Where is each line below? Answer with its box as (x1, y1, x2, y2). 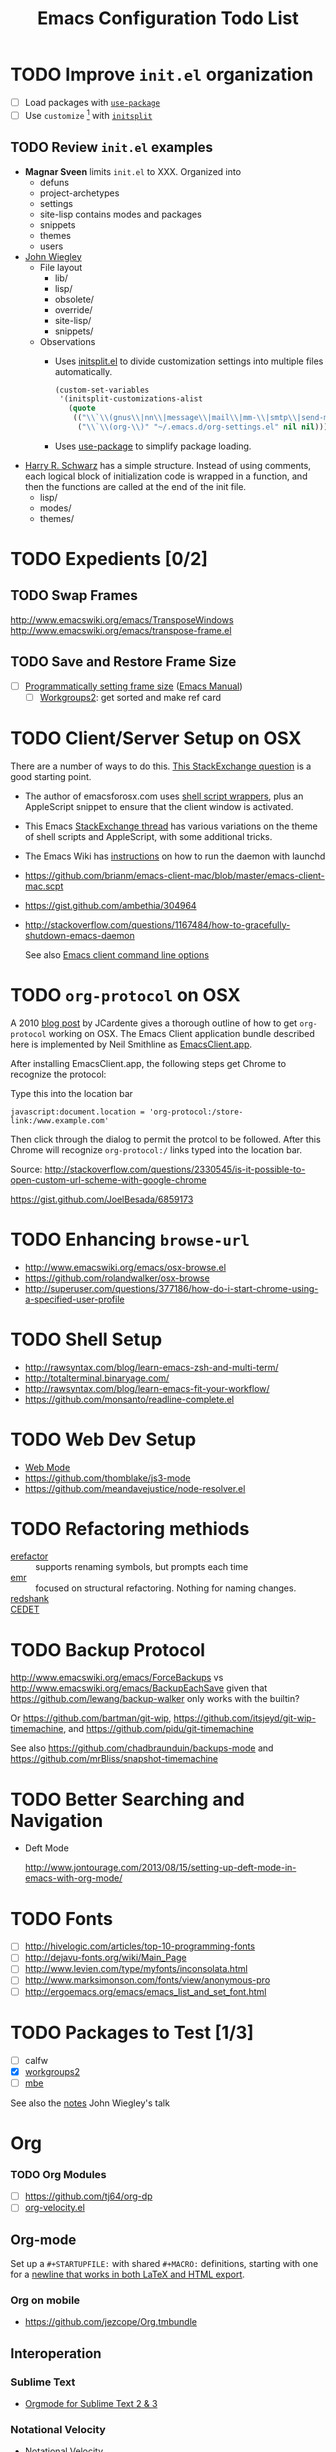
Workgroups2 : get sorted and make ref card (39, 691, 222, 703)
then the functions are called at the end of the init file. (24, 480, 247, 492)
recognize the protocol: (10, 1068, 107, 1080)
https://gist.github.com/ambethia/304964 (24, 899, 197, 911)
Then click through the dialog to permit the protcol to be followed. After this (10, 1133, 322, 1145)
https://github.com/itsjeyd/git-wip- (173, 1712, 317, 1724)
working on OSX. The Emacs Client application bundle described (48, 1027, 315, 1039)
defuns (39, 176, 70, 188)
